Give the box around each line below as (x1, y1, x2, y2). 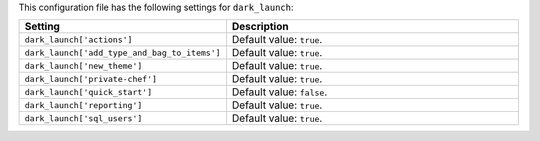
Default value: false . (231, 85, 328, 99)
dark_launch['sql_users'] (24, 113, 143, 124)
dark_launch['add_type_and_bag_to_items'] (24, 47, 221, 58)
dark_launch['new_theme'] (24, 60, 143, 71)
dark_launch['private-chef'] (24, 73, 158, 84)
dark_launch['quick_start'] (24, 86, 153, 97)
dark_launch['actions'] (24, 34, 133, 45)
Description (231, 20, 289, 34)
